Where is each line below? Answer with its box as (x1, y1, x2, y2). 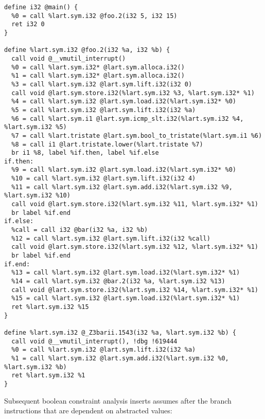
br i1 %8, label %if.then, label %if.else (11, 149, 159, 157)
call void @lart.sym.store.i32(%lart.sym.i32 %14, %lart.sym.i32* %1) (11, 286, 258, 294)
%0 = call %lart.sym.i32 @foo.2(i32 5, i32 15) (11, 12, 178, 20)
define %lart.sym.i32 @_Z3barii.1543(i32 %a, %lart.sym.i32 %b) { (4, 329, 237, 336)
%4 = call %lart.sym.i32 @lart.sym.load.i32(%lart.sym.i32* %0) (11, 98, 237, 105)
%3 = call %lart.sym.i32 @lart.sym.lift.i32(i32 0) (11, 80, 192, 88)
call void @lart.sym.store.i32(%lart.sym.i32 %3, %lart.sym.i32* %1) (11, 89, 255, 97)
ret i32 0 (11, 21, 45, 28)
